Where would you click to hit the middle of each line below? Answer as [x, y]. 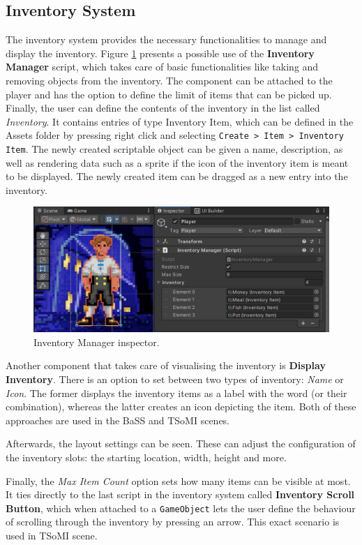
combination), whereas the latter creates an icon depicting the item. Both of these [181, 406]
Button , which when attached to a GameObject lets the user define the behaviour [181, 508]
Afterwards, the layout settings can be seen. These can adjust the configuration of [181, 443]
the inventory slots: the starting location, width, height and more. [146, 457]
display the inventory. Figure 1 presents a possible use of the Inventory [160, 53]
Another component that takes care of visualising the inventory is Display [166, 365]
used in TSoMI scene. [52, 535]
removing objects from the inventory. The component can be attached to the [169, 80]
